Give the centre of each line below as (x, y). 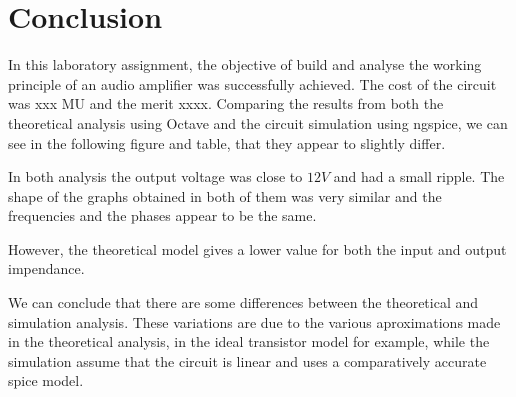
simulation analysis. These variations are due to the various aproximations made (254, 321)
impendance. (46, 268)
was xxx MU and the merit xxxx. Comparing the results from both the (226, 103)
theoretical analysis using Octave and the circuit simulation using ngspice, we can (258, 122)
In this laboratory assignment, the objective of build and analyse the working (245, 64)
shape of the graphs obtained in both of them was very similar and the (225, 195)
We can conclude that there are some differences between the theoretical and (243, 302)
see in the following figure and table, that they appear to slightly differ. (227, 142)
